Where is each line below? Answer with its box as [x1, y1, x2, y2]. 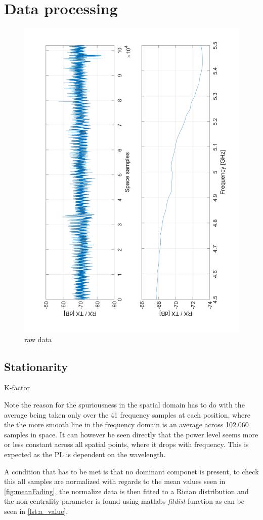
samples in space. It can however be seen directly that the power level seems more [4, 429, 258, 439]
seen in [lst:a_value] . [4, 505, 68, 516]
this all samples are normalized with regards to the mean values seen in [4, 476, 226, 487]
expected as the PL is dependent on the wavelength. [4, 449, 166, 459]
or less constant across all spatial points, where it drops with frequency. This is [4, 439, 249, 450]
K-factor [4, 382, 30, 393]
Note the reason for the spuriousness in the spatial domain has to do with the [4, 399, 245, 410]
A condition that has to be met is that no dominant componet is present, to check [4, 466, 259, 476]
